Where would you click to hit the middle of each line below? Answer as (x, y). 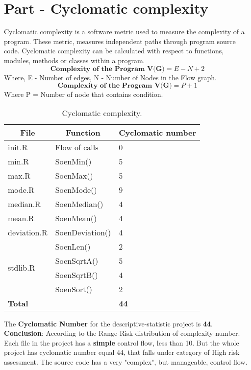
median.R (24, 204)
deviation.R (28, 232)
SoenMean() (76, 218)
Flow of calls (77, 147)
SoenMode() (76, 189)
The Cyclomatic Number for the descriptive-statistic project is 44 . (108, 323)
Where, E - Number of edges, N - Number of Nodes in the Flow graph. (110, 77)
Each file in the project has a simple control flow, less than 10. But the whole (122, 342)
